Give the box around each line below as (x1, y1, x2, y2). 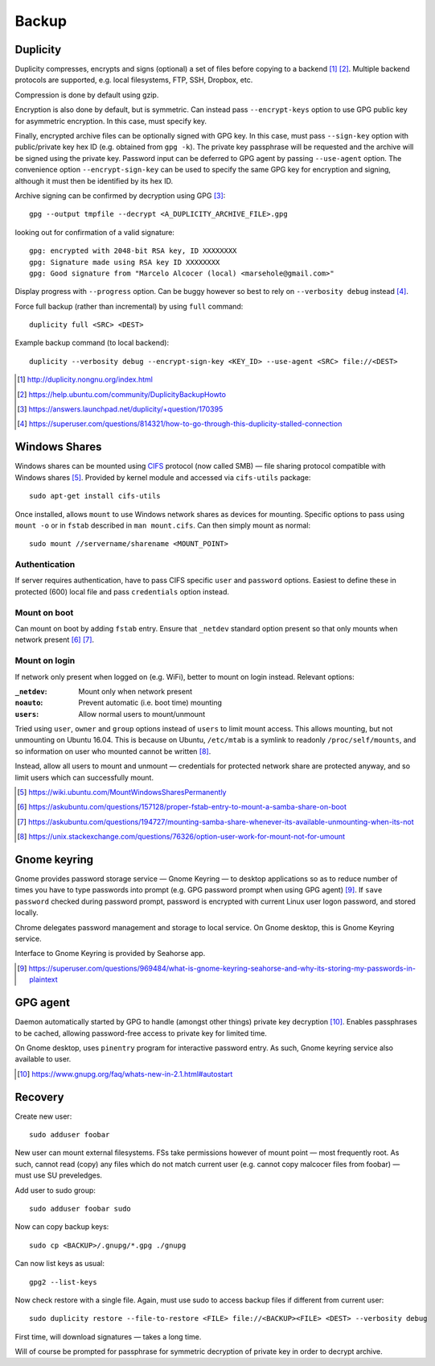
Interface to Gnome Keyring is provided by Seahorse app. (14, 949, 206, 958)
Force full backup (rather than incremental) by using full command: (14, 301, 244, 311)
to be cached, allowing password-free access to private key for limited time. (14, 1028, 267, 1038)
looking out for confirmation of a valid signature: (14, 227, 174, 237)
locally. (14, 908, 39, 917)
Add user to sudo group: (14, 1185, 96, 1195)
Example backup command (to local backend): (14, 338, 169, 348)
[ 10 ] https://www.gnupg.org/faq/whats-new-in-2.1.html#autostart (17, 1069, 233, 1078)
